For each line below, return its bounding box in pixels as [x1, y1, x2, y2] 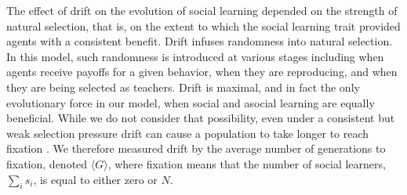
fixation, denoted [6, 155, 88, 172]
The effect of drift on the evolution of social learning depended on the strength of [6, 2, 398, 18]
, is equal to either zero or [33, 171, 158, 187]
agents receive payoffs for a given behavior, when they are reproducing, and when [6, 63, 398, 80]
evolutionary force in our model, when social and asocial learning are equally [6, 94, 375, 110]
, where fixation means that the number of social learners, [107, 155, 386, 172]
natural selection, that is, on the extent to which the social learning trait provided [6, 17, 401, 34]
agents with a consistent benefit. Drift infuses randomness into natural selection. [6, 33, 393, 49]
